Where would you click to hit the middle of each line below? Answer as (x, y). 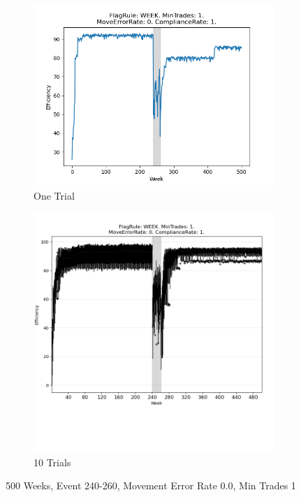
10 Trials (52, 462)
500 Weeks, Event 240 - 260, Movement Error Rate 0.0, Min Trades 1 (151, 485)
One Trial (54, 195)
